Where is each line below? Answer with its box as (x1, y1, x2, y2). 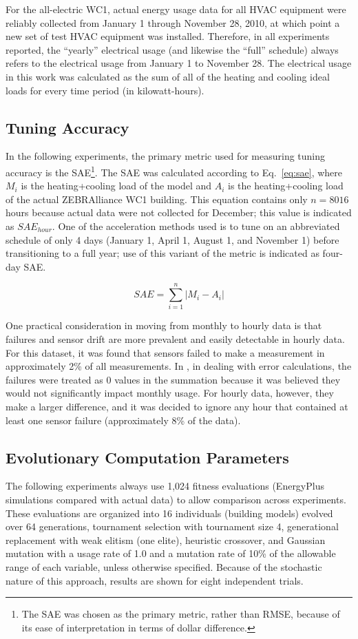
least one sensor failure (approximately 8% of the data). (6, 412, 241, 427)
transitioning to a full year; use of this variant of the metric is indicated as (6, 246, 319, 260)
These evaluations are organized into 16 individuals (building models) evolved (6, 505, 333, 520)
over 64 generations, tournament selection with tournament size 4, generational (6, 519, 339, 534)
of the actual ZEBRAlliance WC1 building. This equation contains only (6, 191, 308, 206)
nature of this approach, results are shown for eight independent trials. (6, 573, 304, 587)
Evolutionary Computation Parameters (6, 446, 289, 468)
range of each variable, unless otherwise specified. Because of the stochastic (6, 560, 322, 574)
